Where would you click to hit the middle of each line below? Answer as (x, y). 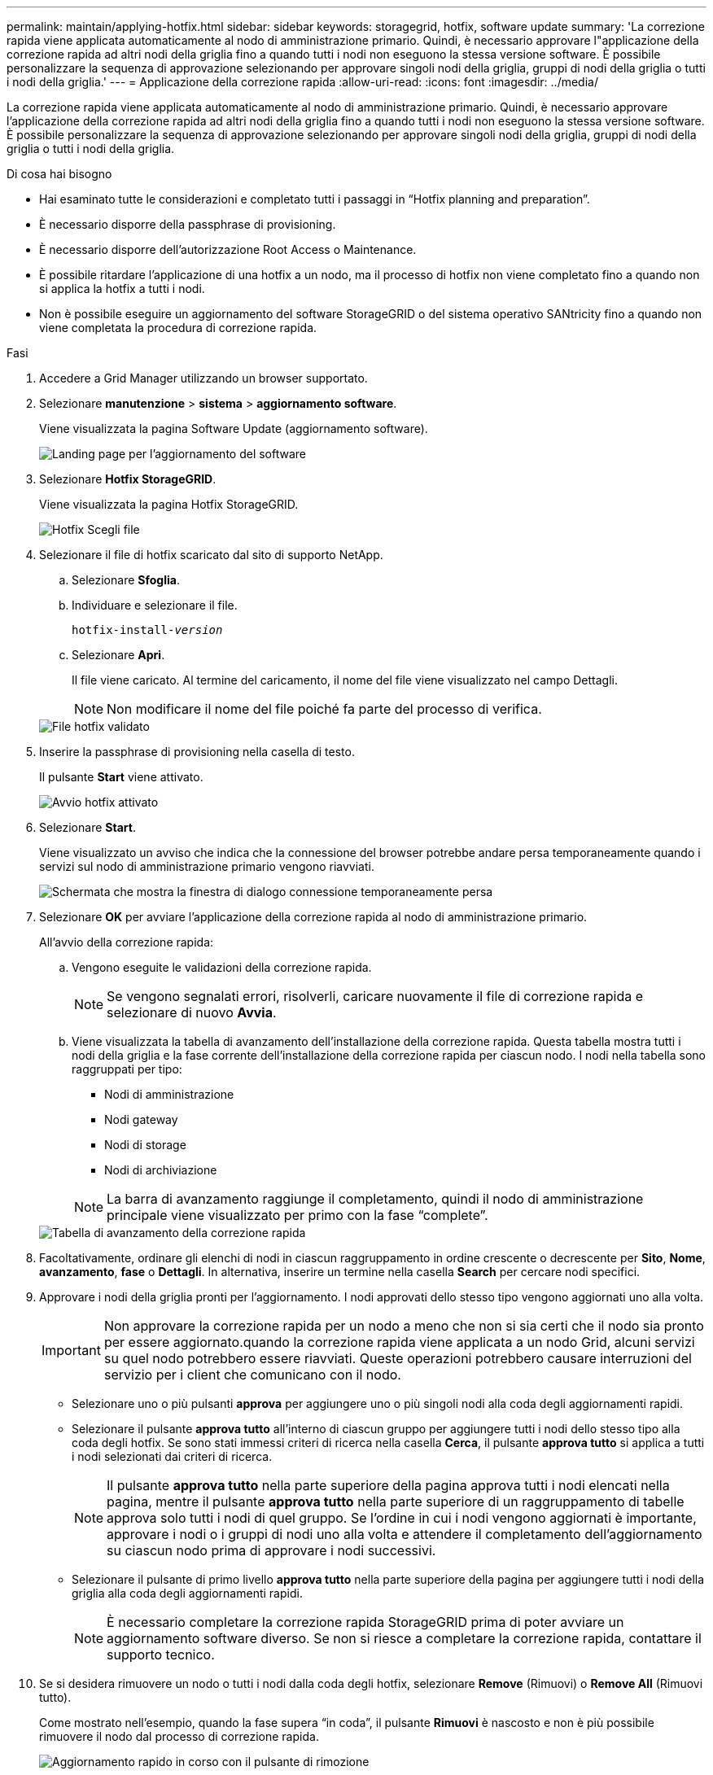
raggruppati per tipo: (127, 1069)
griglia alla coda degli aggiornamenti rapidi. (187, 1593)
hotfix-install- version (147, 630)
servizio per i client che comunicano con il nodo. (252, 1375)
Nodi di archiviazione (161, 1170)
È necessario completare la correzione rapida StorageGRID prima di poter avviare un (365, 1622)
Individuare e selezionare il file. (155, 605)
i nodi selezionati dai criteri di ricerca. (172, 1456)
